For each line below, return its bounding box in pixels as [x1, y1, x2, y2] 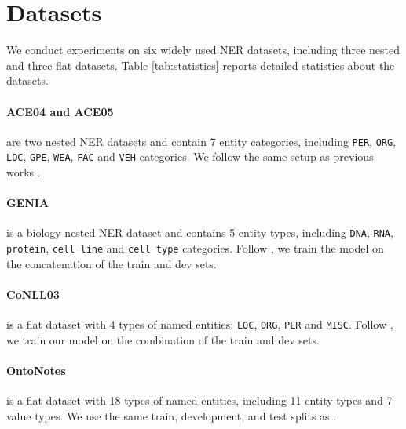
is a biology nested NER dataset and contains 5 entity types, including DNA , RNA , [6, 224, 393, 241]
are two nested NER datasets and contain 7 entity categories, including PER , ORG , [6, 133, 397, 149]
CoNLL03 [6, 285, 60, 302]
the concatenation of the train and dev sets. [6, 255, 217, 271]
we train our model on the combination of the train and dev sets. [6, 331, 320, 347]
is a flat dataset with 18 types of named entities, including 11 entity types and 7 [6, 392, 393, 409]
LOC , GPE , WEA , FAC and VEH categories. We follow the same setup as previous [6, 148, 374, 165]
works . [6, 164, 41, 180]
